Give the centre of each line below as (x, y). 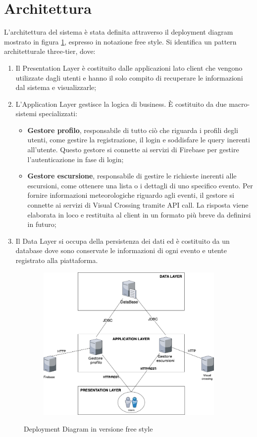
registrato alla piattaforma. (57, 260)
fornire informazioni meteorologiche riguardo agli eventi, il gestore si (131, 195)
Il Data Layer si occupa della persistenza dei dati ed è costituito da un (123, 240)
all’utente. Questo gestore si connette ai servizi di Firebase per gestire (133, 150)
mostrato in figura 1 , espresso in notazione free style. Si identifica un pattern (120, 41)
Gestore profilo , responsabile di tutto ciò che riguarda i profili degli (133, 130)
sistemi (26, 113)
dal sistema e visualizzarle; (56, 87)
